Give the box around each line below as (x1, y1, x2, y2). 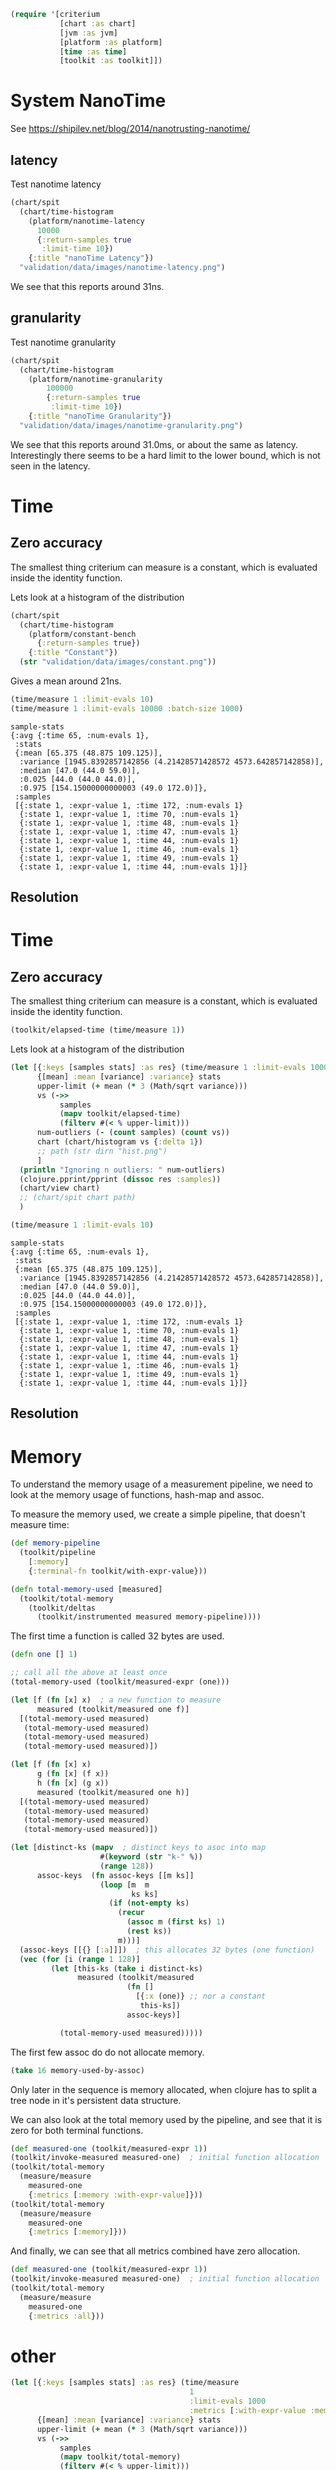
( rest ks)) (126, 1926, 172, 1937)
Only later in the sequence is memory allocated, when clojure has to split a (10, 2083, 318, 2095)
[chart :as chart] (59, 18, 137, 29)
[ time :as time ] (59, 46, 128, 57)
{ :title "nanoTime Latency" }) (28, 253, 155, 264)
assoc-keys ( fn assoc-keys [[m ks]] (36, 1870, 195, 1880)
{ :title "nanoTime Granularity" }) (28, 411, 172, 422)
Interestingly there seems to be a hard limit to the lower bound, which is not (10, 449, 321, 461)
